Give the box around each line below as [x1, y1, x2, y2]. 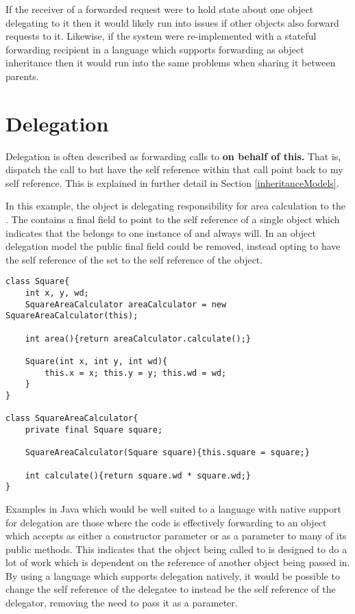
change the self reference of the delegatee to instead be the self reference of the [5, 582, 336, 596]
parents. [5, 68, 39, 83]
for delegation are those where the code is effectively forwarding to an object [5, 515, 327, 529]
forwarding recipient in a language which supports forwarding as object [5, 42, 304, 56]
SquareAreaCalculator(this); [5, 311, 138, 321]
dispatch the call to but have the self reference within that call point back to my [5, 162, 343, 177]
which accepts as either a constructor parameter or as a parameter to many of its [5, 528, 347, 543]
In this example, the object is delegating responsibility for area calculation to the [5, 199, 345, 213]
